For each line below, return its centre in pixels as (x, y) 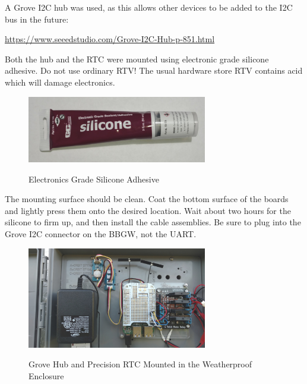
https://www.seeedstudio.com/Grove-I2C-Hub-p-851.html (110, 39)
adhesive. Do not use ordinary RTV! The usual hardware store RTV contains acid (154, 70)
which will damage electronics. (60, 82)
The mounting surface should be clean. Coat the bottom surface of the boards (147, 199)
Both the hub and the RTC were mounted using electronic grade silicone (137, 59)
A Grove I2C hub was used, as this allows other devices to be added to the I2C (149, 7)
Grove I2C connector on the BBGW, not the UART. (101, 233)
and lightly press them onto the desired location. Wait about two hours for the (148, 210)
